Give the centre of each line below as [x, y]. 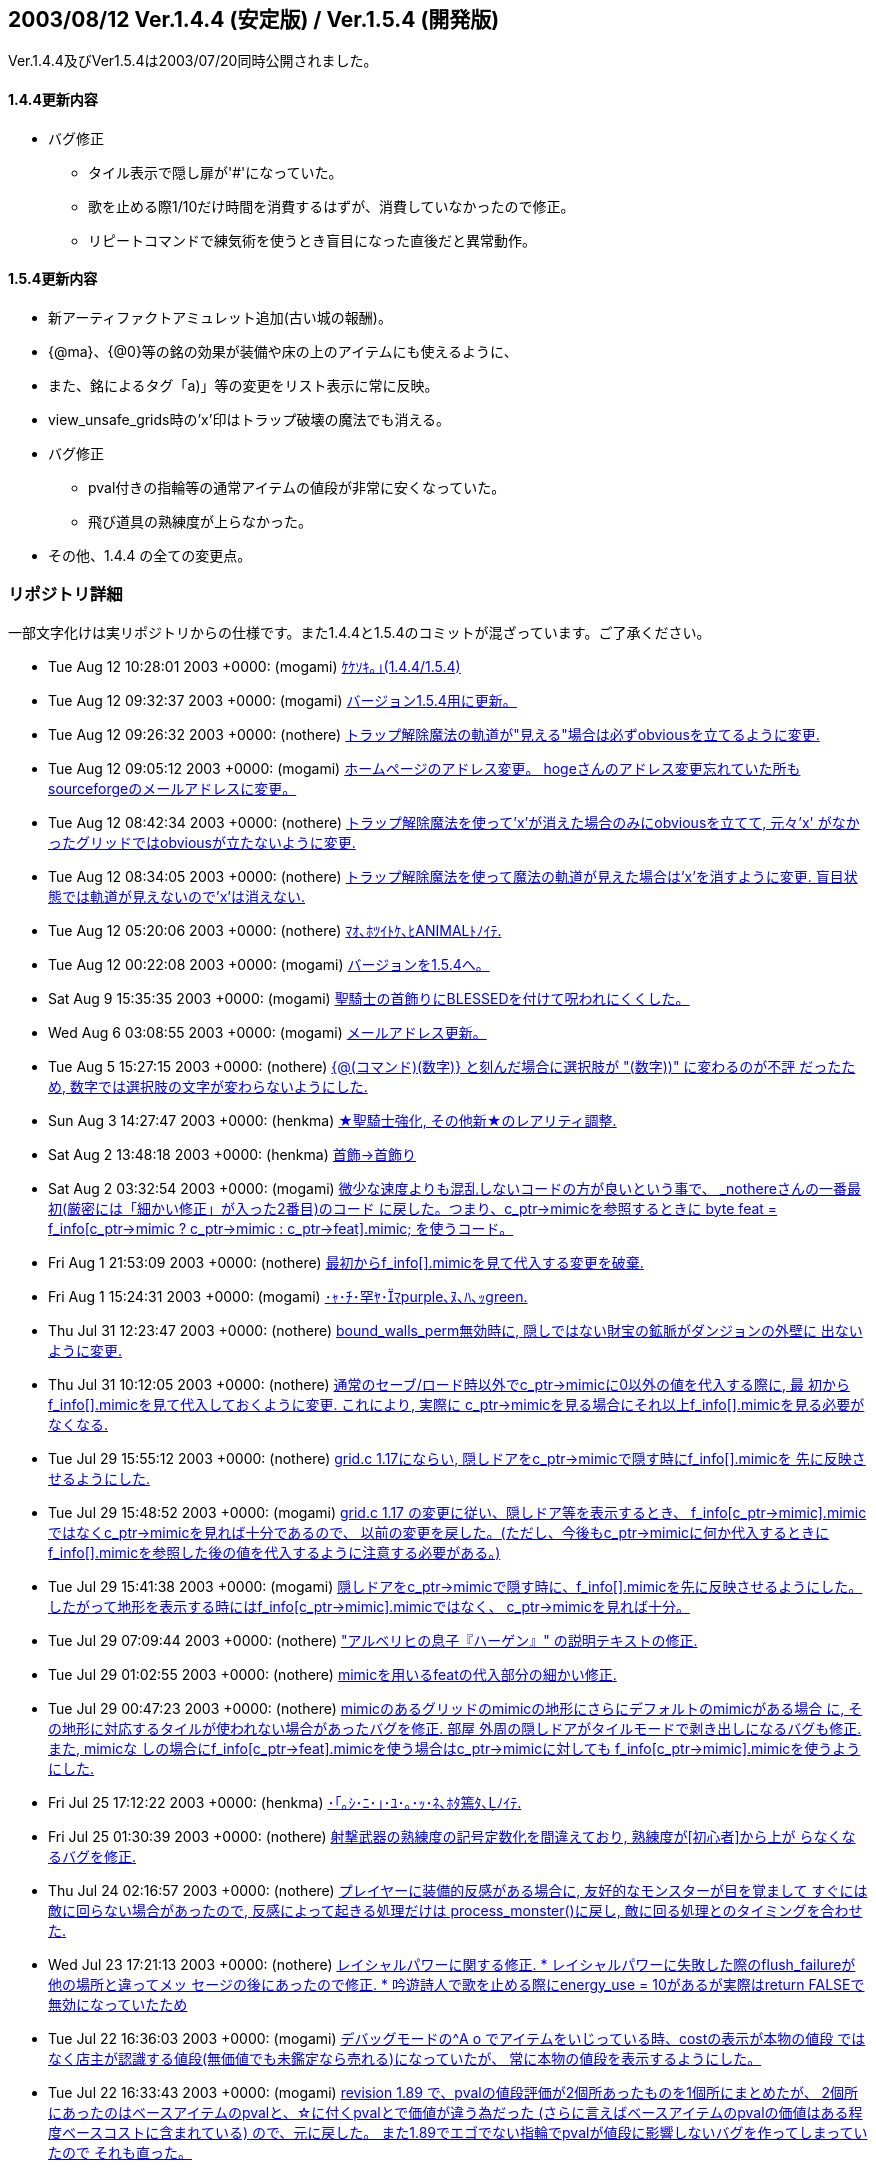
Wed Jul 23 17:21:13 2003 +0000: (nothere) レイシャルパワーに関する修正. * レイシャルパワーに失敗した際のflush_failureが [452, 1964]
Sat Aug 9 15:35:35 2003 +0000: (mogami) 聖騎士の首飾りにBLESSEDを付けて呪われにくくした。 [369, 998]
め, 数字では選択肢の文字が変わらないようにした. [208, 1086]
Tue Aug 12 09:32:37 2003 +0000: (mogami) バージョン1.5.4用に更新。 [282, 700]
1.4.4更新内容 [53, 100]
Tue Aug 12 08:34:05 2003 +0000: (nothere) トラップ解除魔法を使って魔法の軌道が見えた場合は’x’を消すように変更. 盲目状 [453, 876]
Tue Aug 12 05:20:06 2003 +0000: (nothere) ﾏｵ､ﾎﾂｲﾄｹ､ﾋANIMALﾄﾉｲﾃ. [275, 930]
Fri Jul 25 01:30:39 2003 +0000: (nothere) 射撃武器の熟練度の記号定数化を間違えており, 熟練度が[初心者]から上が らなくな [452, 1836]
